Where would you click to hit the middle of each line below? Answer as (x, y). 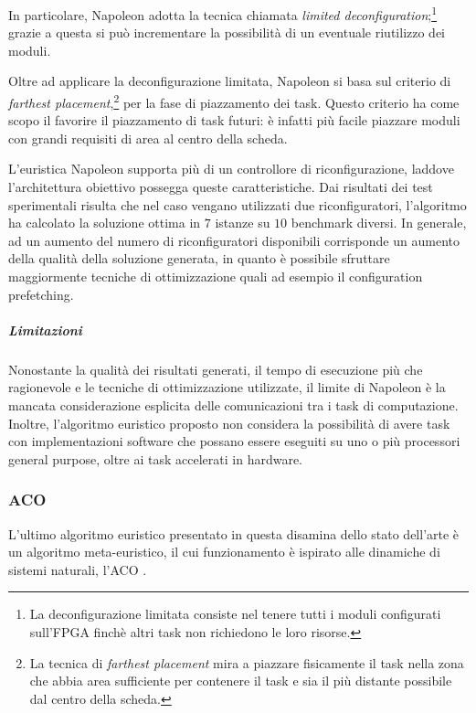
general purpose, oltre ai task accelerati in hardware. (155, 458)
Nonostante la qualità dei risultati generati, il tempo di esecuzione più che (216, 369)
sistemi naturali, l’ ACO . (78, 569)
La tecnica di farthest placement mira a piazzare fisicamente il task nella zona (247, 662)
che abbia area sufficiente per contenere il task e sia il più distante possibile (241, 681)
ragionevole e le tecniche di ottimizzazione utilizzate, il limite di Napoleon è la (227, 387)
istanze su (243, 223)
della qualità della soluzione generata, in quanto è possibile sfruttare (199, 258)
